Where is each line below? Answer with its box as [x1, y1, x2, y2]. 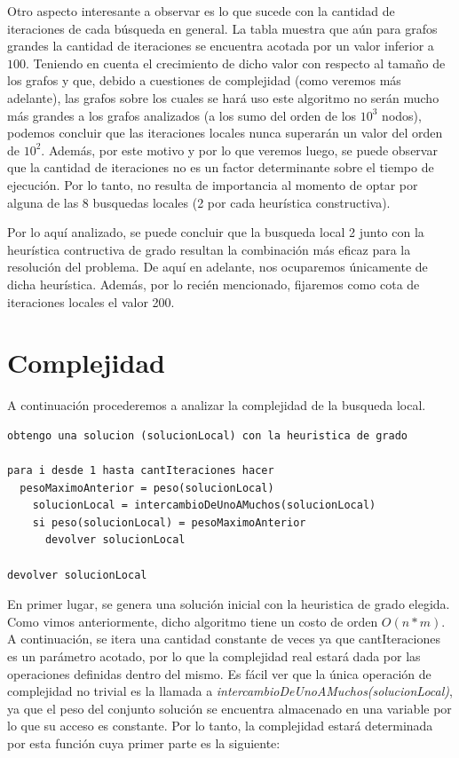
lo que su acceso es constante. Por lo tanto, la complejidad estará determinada [7, 716, 433, 735]
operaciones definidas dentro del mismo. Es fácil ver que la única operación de [7, 664, 431, 683]
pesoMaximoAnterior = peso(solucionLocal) [20, 481, 274, 494]
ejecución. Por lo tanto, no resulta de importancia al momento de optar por [7, 175, 418, 193]
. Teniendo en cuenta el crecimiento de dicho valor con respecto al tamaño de [26, 53, 446, 72]
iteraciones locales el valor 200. [7, 292, 175, 311]
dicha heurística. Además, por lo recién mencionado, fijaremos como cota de [7, 274, 420, 293]
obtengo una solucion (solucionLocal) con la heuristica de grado [7, 429, 408, 442]
